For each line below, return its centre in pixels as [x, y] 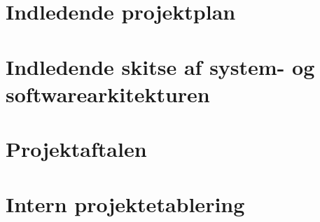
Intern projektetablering [125, 203]
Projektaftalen [76, 149]
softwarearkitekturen [108, 93]
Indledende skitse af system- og [160, 66]
